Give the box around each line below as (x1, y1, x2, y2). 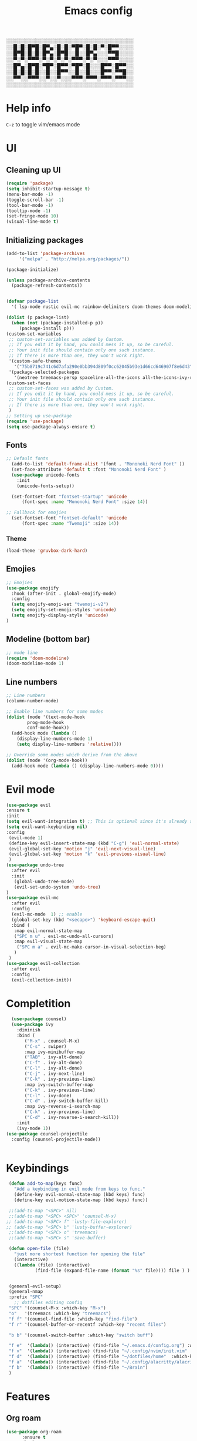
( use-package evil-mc (6, 895, 59, 901)
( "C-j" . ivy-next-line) (24, 1071, 85, 1077)
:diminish (16, 1027, 41, 1033)
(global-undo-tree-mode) (13, 879, 75, 884)
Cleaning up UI (6, 165, 61, 175)
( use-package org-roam (6, 1429, 62, 1435)
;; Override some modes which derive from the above (6, 752, 138, 758)
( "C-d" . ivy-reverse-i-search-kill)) (24, 1115, 119, 1121)
